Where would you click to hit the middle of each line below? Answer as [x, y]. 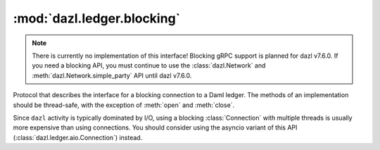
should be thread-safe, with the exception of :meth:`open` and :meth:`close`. [124, 105]
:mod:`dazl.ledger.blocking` [97, 18]
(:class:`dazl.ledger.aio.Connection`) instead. [78, 137]
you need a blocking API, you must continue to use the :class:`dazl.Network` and [149, 65]
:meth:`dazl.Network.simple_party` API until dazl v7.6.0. [112, 75]
